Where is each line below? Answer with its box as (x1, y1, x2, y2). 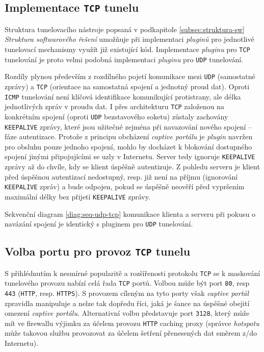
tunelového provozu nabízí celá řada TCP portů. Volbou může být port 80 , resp (5, 278, 250, 288)
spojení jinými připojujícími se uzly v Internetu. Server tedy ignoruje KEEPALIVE (5, 151, 255, 162)
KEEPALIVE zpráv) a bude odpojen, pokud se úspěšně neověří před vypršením (5, 181, 245, 192)
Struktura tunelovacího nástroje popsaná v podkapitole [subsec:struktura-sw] (5, 23, 245, 34)
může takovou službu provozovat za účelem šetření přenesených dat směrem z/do (5, 328, 257, 338)
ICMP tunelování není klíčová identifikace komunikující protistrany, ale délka (5, 91, 241, 102)
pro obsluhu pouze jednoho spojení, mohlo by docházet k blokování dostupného (5, 141, 252, 152)
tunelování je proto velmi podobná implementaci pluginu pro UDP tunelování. (5, 54, 244, 64)
